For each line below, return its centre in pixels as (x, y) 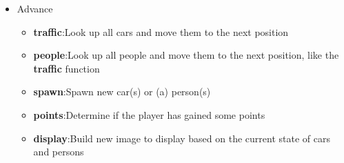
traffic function (67, 68)
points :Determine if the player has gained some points (149, 114)
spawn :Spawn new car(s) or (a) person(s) (122, 92)
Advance (35, 8)
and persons (59, 152)
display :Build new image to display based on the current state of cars (182, 138)
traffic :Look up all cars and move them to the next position (161, 31)
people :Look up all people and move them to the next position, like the (186, 55)
